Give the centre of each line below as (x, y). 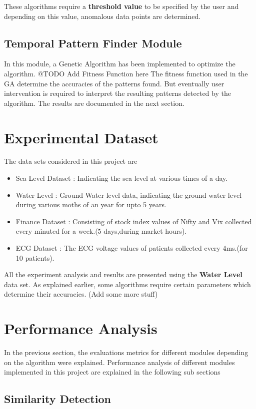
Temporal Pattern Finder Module (93, 43)
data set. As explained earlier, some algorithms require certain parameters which (127, 284)
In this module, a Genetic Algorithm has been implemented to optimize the (120, 64)
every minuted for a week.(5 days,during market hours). (101, 231)
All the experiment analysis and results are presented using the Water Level (123, 274)
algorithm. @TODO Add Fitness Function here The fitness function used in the (126, 73)
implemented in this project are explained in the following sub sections (112, 372)
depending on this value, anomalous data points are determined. (102, 16)
